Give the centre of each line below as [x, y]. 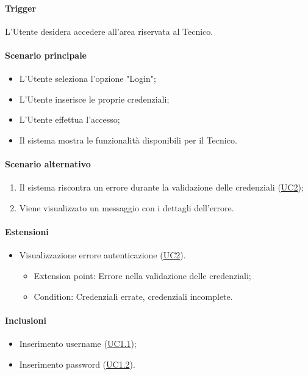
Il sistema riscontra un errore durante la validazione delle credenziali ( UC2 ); [161, 187]
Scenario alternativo [48, 164]
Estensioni [27, 232]
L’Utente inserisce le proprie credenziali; [94, 99]
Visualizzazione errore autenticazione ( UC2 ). [102, 255]
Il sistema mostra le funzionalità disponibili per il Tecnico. [128, 140]
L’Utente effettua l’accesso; [70, 119]
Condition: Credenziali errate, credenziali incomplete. [133, 296]
